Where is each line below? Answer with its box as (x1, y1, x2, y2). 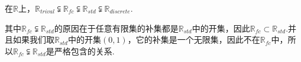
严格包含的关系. (54, 44, 115, 57)
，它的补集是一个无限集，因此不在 (127, 33, 260, 46)
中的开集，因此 (192, 22, 250, 34)
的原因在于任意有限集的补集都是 (54, 22, 179, 34)
